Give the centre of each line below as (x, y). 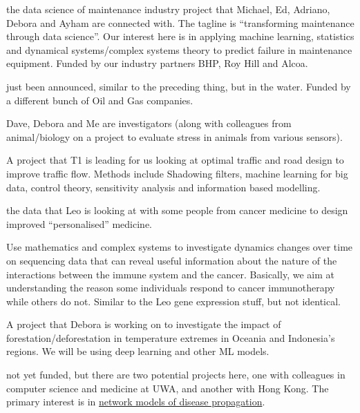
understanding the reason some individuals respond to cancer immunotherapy (171, 288)
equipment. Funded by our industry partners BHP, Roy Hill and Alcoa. (157, 63)
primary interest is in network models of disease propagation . (136, 402)
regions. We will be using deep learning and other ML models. (138, 351)
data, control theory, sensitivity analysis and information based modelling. (163, 187)
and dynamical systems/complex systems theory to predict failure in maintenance (179, 49)
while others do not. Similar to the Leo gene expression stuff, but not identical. (174, 301)
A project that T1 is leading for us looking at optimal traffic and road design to (175, 160)
